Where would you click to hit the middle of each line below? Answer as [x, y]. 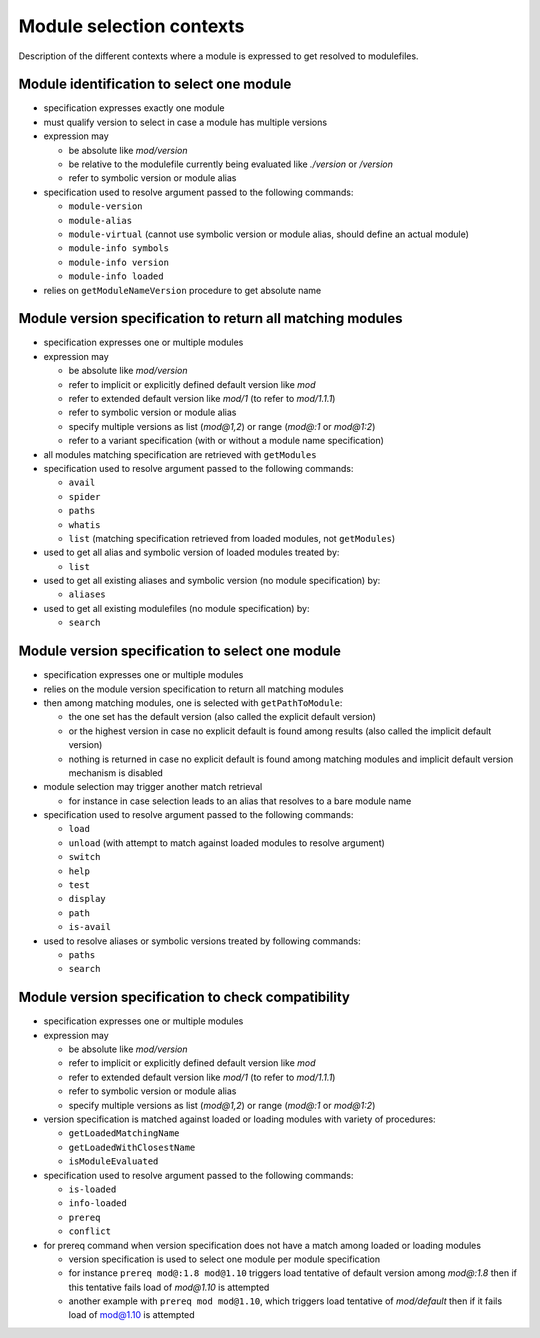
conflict [90, 1231]
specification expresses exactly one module [134, 108]
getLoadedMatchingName [124, 1133]
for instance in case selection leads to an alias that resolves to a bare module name [240, 801]
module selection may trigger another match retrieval [153, 787]
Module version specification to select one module [180, 651]
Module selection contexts [131, 26]
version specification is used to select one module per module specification [224, 1259]
